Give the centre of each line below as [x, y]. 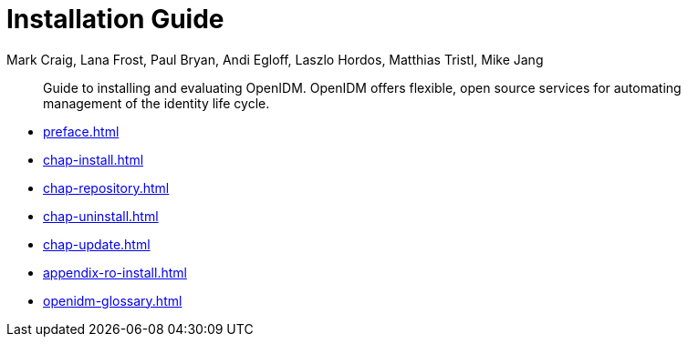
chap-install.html [94, 159]
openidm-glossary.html [113, 300]
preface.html [81, 131]
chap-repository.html [106, 187]
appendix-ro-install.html [115, 272]
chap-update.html [97, 244]
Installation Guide [115, 19]
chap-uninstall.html [101, 216]
